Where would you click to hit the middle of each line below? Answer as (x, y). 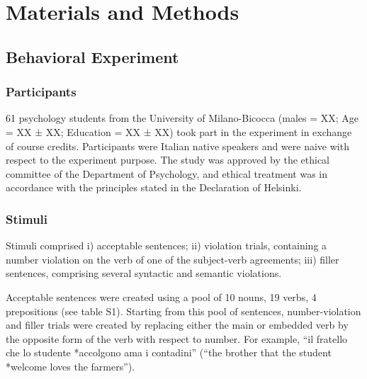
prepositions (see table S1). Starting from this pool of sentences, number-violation (183, 311)
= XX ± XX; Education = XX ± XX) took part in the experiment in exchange (179, 131)
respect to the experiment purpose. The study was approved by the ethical (168, 160)
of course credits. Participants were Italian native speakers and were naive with (177, 146)
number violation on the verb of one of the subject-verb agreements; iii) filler (173, 259)
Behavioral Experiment (92, 56)
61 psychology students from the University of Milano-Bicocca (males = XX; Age (182, 118)
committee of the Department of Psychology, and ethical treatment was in (167, 173)
